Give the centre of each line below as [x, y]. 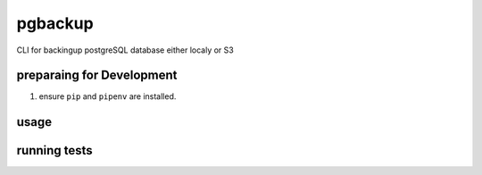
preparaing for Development [97, 75]
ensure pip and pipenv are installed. [108, 96]
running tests [54, 150]
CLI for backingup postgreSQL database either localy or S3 [125, 50]
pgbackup [55, 23]
